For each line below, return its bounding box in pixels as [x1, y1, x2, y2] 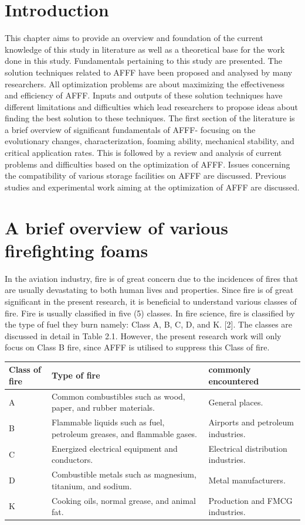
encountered [208, 375, 259, 387]
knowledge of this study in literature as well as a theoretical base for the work [5, 43, 285, 55]
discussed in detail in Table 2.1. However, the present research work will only [5, 329, 282, 342]
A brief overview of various [5, 215, 228, 239]
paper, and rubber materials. [51, 401, 155, 414]
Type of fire [51, 369, 100, 381]
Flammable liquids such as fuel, [51, 416, 165, 428]
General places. [208, 396, 263, 408]
